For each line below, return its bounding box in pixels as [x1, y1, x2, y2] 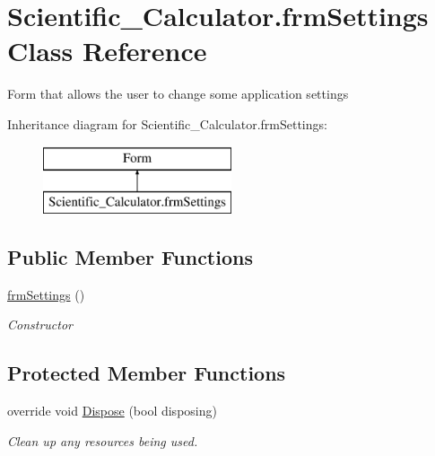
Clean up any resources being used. [7, 431, 198, 450]
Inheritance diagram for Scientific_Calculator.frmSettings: [7, 114, 327, 133]
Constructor [7, 315, 73, 334]
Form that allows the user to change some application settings [7, 84, 349, 103]
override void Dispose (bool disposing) [7, 401, 217, 420]
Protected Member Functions [7, 359, 286, 387]
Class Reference [7, 32, 207, 69]
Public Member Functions [7, 243, 253, 271]
